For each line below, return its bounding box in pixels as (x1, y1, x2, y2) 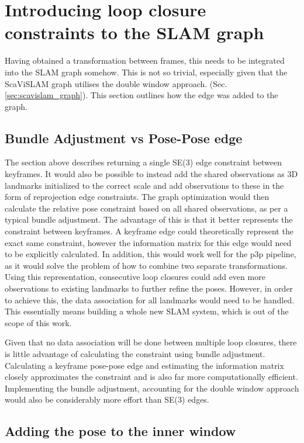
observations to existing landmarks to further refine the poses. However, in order (5, 282, 293, 295)
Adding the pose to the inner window (5, 422, 236, 440)
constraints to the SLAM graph (5, 20, 264, 44)
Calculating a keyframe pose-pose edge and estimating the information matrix (5, 359, 284, 371)
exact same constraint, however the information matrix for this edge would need (5, 236, 292, 248)
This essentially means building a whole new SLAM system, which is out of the (5, 305, 289, 317)
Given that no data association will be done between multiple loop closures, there (5, 336, 297, 348)
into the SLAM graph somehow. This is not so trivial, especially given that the (5, 65, 288, 78)
